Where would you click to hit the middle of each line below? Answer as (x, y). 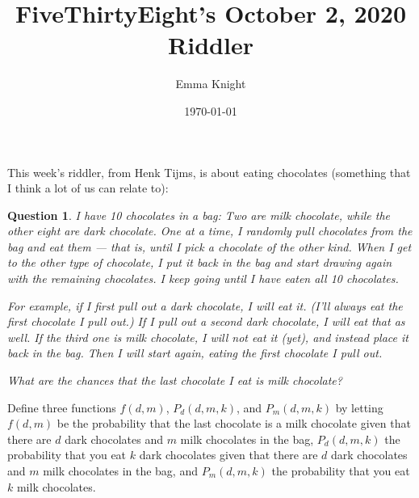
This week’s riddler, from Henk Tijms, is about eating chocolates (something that (209, 172)
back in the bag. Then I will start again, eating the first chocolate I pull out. (195, 353)
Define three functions (62, 407)
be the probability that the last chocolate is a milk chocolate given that (234, 423)
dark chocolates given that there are (228, 455)
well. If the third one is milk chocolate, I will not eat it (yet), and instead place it (208, 337)
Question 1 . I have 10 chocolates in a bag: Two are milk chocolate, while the (199, 215)
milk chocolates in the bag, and (120, 471)
